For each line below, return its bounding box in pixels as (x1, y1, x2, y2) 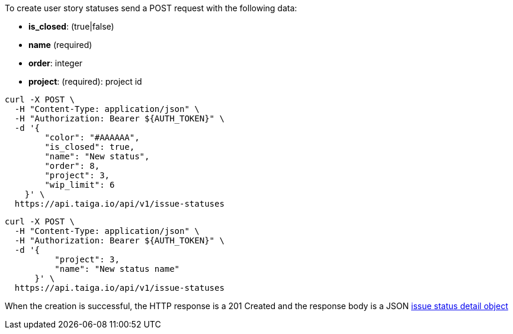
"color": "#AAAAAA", (44, 133, 140, 142)
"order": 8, (44, 161, 100, 171)
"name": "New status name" (54, 264, 180, 274)
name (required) (28, 40, 92, 50)
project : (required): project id (28, 76, 142, 86)
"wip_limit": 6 (44, 180, 115, 190)
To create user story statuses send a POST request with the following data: (5, 3, 297, 13)
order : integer (28, 58, 83, 68)
